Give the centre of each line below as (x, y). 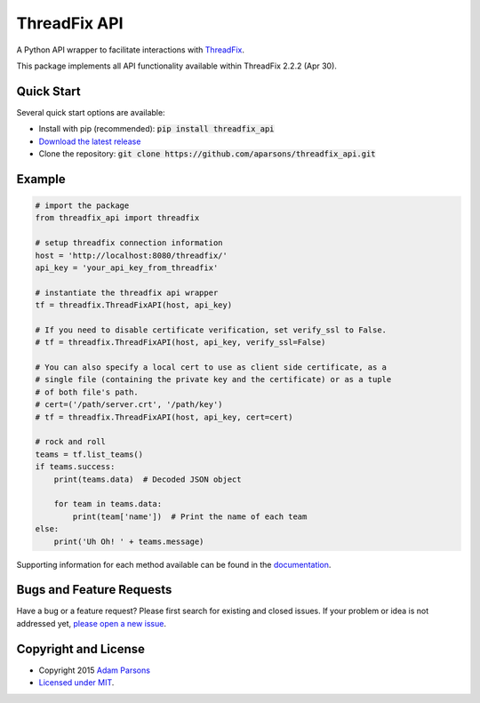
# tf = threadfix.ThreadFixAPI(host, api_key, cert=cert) (164, 417)
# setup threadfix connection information (129, 243)
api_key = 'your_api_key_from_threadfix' (127, 268)
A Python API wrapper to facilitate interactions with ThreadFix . (130, 50)
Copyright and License (81, 649)
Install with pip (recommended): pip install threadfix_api (156, 129)
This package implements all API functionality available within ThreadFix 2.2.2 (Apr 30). (177, 66)
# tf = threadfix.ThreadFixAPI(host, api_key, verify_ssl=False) (180, 343)
